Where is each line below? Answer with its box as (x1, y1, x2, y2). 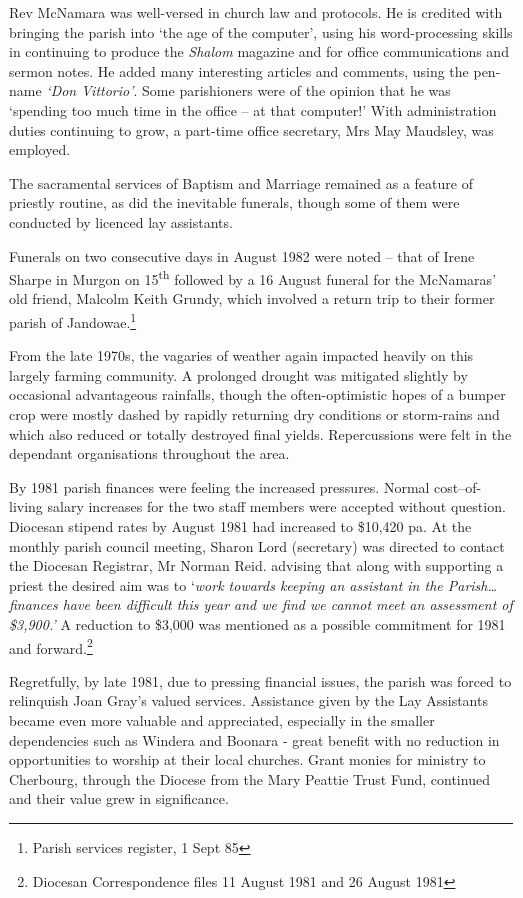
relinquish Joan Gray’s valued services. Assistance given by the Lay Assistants (9, 690, 488, 711)
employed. (9, 139, 71, 160)
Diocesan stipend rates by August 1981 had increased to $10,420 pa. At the (9, 515, 472, 536)
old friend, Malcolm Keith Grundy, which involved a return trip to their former (9, 288, 495, 309)
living (9, 496, 43, 517)
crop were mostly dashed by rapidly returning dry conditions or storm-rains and (9, 404, 500, 424)
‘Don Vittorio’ (46, 80, 134, 101)
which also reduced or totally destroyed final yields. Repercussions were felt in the (9, 423, 512, 444)
